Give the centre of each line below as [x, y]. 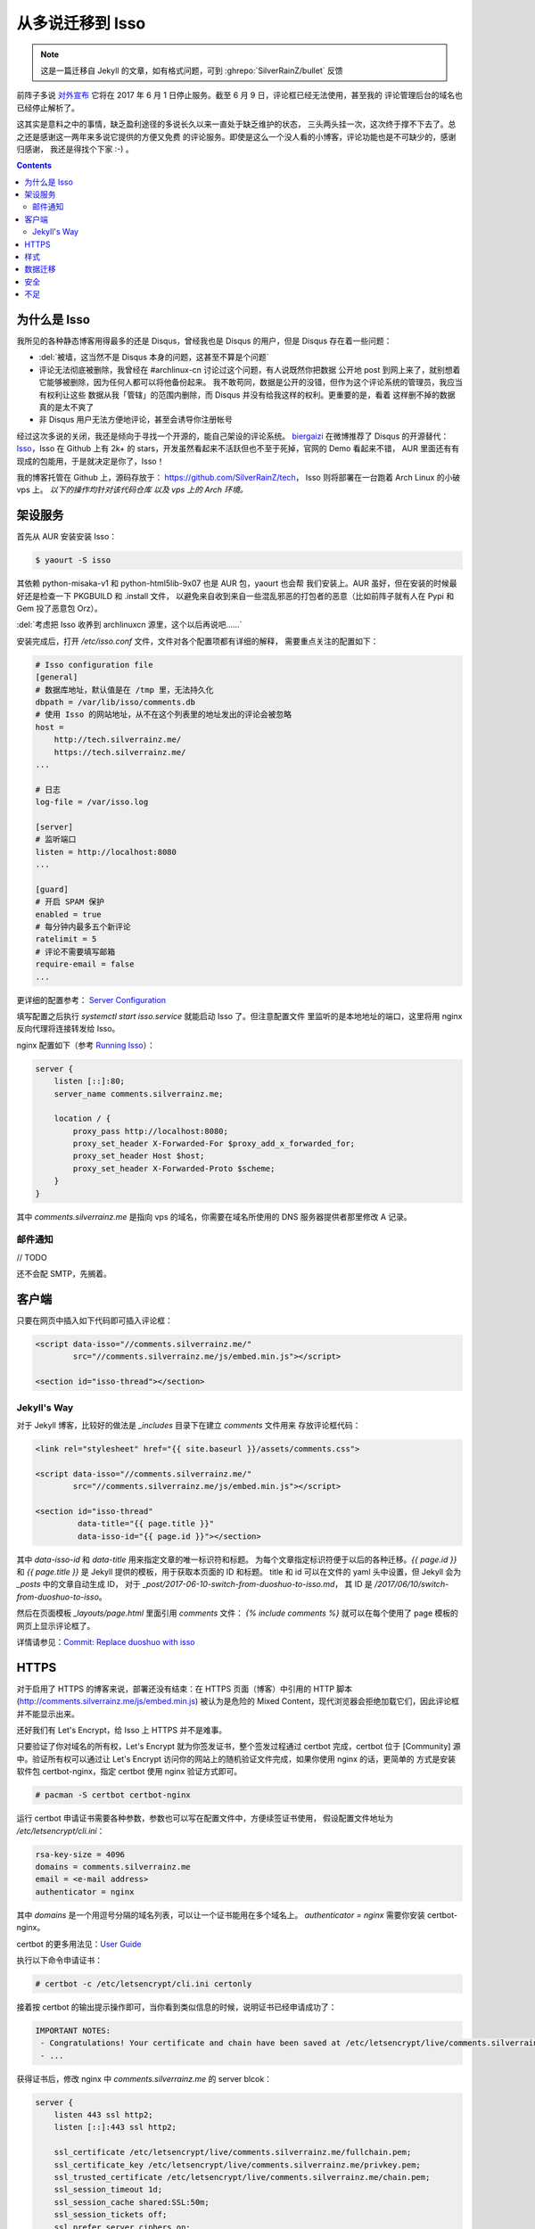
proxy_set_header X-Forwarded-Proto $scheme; [174, 1168]
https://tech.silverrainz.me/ [120, 752]
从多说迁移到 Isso [81, 23]
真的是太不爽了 [66, 407]
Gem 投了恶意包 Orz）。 [59, 609]
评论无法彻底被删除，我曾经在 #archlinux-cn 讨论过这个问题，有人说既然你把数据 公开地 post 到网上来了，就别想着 [250, 369]
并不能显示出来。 [48, 1714]
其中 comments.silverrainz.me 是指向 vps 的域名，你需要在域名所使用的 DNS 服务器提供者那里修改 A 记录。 [214, 1216]
